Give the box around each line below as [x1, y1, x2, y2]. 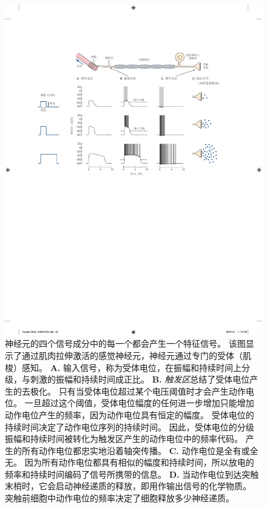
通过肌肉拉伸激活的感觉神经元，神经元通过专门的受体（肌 [21, 349, 251, 361]
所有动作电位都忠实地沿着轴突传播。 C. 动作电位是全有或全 [21, 444, 259, 456]
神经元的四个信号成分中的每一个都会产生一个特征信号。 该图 [5, 337, 246, 350]
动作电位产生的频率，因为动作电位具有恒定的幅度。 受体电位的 [5, 408, 254, 421]
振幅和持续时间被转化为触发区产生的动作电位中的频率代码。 [5, 432, 243, 445]
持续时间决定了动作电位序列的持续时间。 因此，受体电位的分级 [5, 420, 254, 433]
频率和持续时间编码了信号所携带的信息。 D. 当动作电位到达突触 [5, 467, 259, 480]
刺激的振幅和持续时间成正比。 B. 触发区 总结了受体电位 [30, 373, 250, 386]
